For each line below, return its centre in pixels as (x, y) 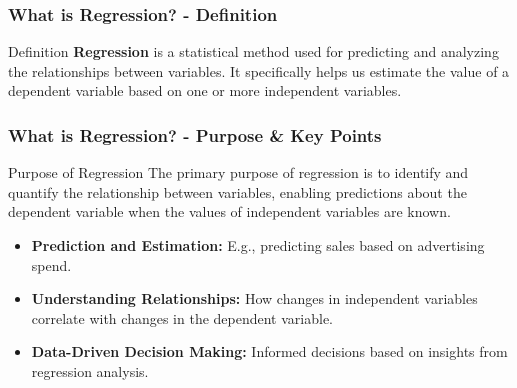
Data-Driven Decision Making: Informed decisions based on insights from (269, 351)
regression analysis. (90, 370)
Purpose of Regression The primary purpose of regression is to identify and (238, 172)
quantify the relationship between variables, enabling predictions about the (237, 191)
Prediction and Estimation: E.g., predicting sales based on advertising (258, 245)
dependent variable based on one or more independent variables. (205, 90)
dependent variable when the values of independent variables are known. (229, 211)
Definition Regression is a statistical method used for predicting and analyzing (253, 51)
